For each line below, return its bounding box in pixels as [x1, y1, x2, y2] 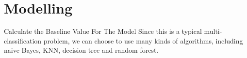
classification [4, 35, 42, 45]
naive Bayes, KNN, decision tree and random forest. [4, 45, 159, 55]
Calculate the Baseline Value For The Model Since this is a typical [4, 26, 202, 36]
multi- [204, 26, 222, 36]
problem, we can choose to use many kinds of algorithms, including [43, 35, 243, 45]
